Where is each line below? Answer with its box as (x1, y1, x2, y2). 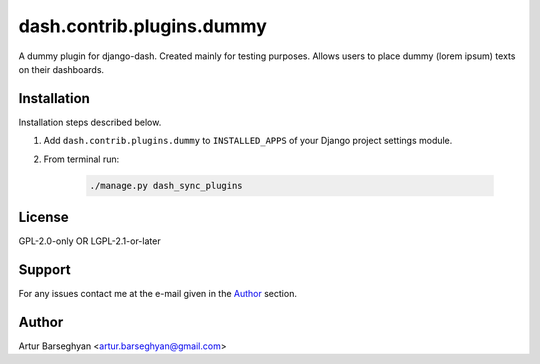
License (18, 209, 69, 226)
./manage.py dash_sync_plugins (89, 180, 244, 191)
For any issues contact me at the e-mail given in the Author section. (18, 288, 297, 300)
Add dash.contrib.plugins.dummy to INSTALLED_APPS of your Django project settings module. (43, 135, 453, 147)
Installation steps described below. (18, 116, 162, 128)
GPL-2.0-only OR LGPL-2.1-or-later (18, 235, 161, 247)
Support (18, 261, 71, 278)
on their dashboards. (18, 63, 105, 75)
